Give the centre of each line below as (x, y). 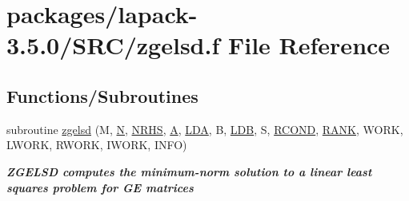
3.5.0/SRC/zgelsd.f (113, 45)
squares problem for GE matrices (100, 187)
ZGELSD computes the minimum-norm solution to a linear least (189, 171)
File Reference (309, 45)
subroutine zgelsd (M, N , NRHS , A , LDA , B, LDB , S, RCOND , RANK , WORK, (205, 129)
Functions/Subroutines (102, 95)
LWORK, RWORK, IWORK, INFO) (97, 145)
